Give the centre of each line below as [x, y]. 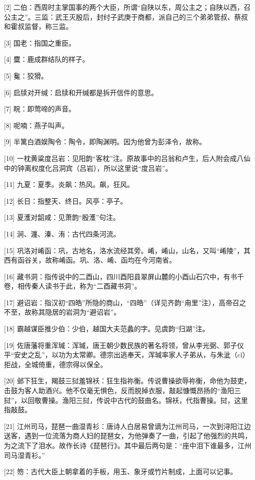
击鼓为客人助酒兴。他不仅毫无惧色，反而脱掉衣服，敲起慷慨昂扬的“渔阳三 [123, 390]
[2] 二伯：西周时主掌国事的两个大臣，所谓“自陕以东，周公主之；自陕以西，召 [127, 7]
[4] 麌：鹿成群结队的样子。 [47, 59]
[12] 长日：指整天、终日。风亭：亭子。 [66, 200]
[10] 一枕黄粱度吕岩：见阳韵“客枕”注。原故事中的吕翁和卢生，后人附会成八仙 [127, 158]
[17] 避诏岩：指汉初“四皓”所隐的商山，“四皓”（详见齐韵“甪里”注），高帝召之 [125, 302]
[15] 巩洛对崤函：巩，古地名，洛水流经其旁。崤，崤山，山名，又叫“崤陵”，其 [127, 250]
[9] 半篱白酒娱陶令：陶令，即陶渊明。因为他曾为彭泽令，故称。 [105, 142]
